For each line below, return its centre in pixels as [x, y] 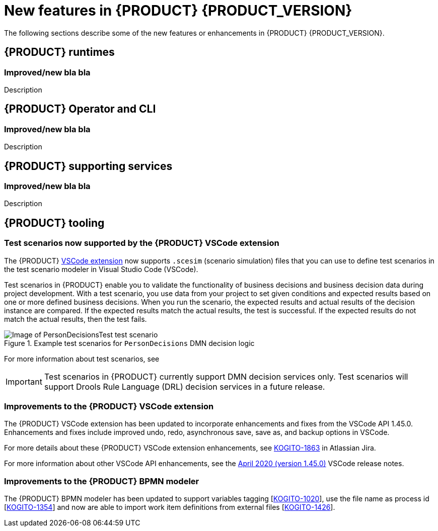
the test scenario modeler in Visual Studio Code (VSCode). [101, 269]
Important [24, 381]
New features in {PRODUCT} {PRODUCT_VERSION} [178, 11]
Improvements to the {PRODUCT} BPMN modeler [102, 481]
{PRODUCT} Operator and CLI [80, 109]
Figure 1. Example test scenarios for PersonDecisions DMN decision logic [129, 343]
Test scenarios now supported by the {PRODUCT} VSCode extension [142, 243]
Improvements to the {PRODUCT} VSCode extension [109, 406]
